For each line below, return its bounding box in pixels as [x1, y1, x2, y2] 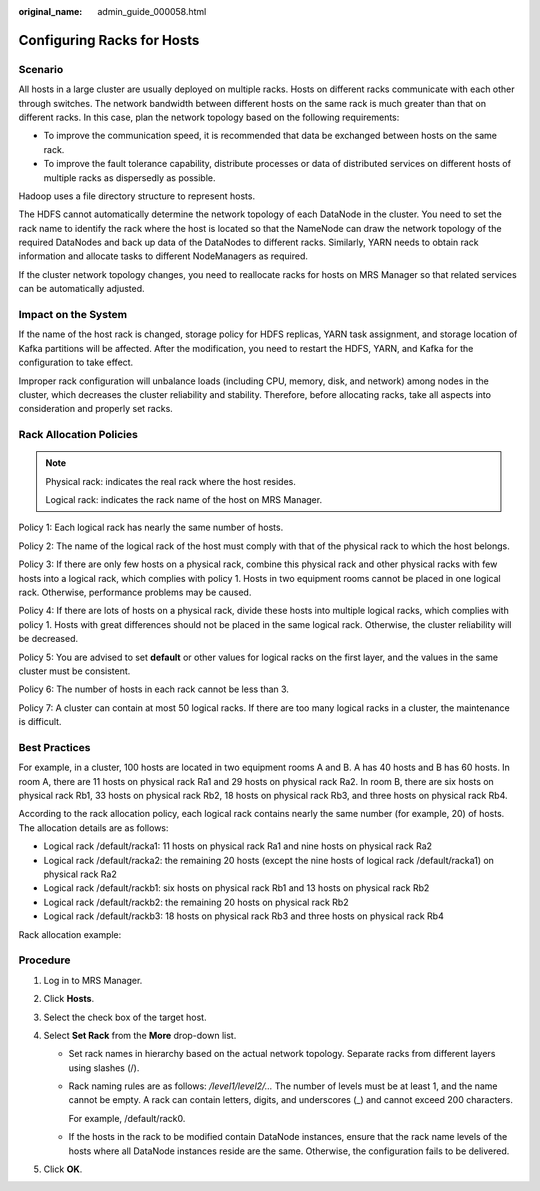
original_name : [18, 6, 83, 17]
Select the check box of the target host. [43, 1011, 207, 1023]
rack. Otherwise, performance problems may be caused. [18, 586, 252, 599]
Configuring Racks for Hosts [18, 31, 200, 49]
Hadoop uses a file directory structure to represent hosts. [18, 190, 255, 202]
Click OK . [43, 1163, 83, 1175]
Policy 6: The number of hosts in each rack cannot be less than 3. [18, 683, 290, 695]
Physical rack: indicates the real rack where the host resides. [45, 475, 297, 487]
